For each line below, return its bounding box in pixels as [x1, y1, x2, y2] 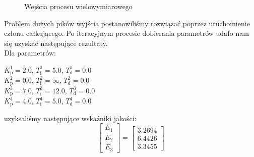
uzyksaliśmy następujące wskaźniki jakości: [4, 113, 137, 123]
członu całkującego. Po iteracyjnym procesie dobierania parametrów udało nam [4, 28, 249, 38]
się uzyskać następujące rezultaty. [4, 37, 108, 48]
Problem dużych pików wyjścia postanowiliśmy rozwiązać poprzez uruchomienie [4, 18, 250, 28]
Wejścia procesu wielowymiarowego [24, 1, 133, 11]
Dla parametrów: [4, 47, 56, 58]
